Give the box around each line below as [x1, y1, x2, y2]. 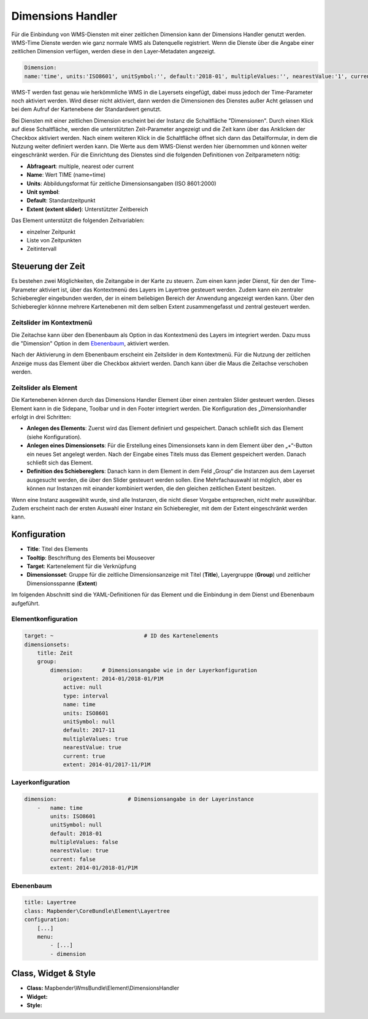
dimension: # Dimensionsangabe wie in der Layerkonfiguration [50, 666, 258, 674]
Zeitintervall [26, 245, 57, 253]
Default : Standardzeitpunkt [26, 197, 96, 204]
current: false [50, 856, 96, 863]
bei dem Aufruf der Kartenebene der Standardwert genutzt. [11, 106, 162, 113]
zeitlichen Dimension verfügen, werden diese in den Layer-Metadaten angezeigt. [11, 48, 216, 55]
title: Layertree [24, 899, 77, 906]
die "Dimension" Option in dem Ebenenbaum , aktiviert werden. [11, 339, 170, 347]
